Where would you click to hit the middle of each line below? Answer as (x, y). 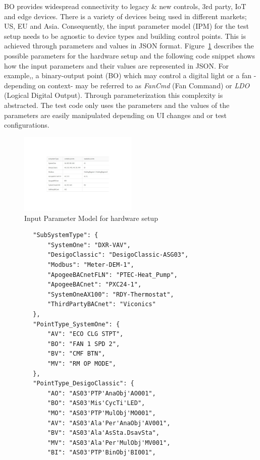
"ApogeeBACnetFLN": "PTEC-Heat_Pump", (112, 275)
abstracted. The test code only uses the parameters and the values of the (117, 105)
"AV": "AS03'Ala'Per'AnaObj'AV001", (109, 423)
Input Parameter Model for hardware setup (91, 218)
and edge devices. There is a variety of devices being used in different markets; (125, 16)
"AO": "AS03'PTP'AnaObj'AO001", (101, 393)
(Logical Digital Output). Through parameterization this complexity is (114, 95)
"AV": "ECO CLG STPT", (85, 334)
